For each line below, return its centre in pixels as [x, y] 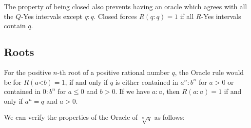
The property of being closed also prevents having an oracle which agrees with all [125, 6]
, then [171, 91]
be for [13, 82]
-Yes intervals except [52, 16]
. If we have [133, 91]
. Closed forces [115, 16]
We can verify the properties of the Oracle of [71, 117]
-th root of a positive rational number [113, 72]
